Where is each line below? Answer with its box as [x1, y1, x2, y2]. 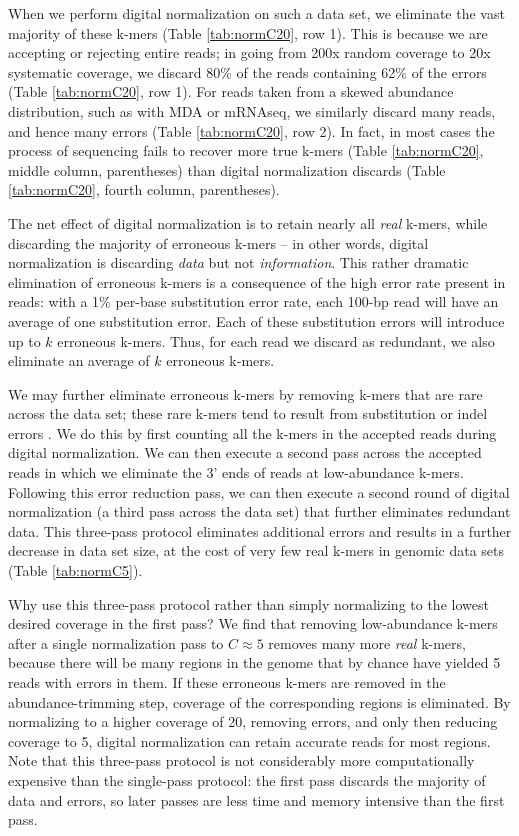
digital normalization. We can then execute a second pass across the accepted [8, 442, 482, 463]
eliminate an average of [8, 350, 150, 371]
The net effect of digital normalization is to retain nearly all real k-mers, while [8, 212, 488, 233]
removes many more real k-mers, [268, 632, 466, 653]
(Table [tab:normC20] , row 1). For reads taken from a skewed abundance [8, 81, 454, 102]
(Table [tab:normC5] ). [8, 560, 143, 581]
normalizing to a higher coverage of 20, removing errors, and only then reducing [8, 711, 498, 732]
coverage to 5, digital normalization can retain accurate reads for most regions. [8, 730, 491, 751]
